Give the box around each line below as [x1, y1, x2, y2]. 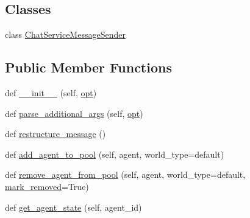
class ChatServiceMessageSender [5, 28, 126, 41]
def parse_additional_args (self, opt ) [5, 107, 143, 119]
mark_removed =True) [5, 180, 89, 192]
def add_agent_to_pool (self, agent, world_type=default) [5, 147, 224, 160]
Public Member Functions [5, 58, 172, 77]
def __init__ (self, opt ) [5, 86, 97, 99]
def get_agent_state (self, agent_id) [5, 200, 142, 213]
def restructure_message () [5, 127, 106, 140]
